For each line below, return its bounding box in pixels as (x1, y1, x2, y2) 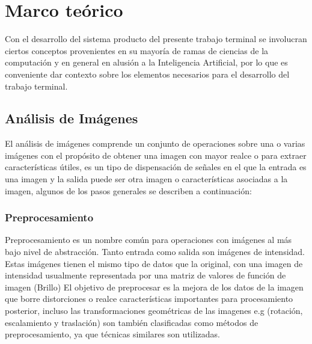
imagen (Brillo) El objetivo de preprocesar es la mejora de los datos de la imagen (5, 280, 304, 293)
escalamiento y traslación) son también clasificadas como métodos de (5, 316, 258, 328)
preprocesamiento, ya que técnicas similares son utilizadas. (5, 328, 220, 340)
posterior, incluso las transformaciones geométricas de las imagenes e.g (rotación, (5, 304, 303, 317)
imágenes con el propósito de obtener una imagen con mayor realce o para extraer (5, 149, 307, 161)
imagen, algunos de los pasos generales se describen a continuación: (5, 184, 252, 197)
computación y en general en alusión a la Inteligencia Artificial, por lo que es (5, 56, 288, 69)
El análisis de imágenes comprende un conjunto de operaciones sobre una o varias (5, 137, 305, 150)
